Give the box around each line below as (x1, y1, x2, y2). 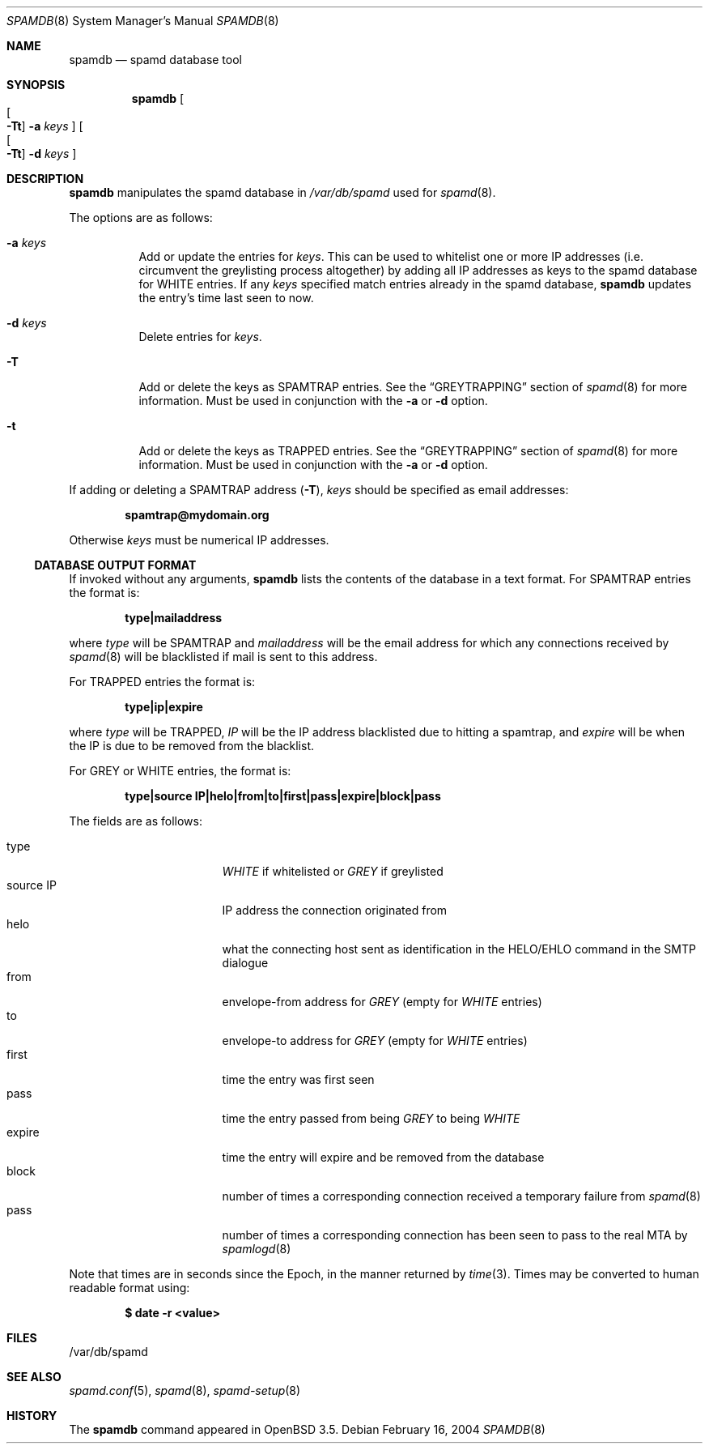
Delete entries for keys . (138, 330, 262, 343)
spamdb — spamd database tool (69, 53, 242, 66)
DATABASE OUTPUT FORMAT (34, 558, 197, 572)
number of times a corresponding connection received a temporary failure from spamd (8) (222, 1189, 701, 1203)
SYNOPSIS (6, 78, 66, 92)
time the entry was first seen (222, 1073, 375, 1086)
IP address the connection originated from (222, 903, 448, 917)
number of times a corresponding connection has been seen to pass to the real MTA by (222, 1228, 688, 1242)
